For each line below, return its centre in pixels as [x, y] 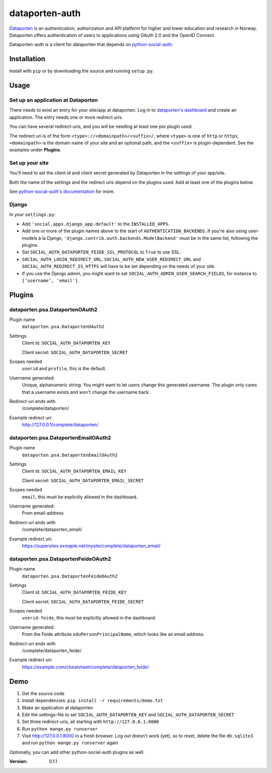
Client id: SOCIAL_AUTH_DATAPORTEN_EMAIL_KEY [74, 471]
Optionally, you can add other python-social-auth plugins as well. [77, 752]
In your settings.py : [32, 215]
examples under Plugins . [35, 150]
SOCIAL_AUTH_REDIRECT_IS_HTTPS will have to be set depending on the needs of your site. [119, 266]
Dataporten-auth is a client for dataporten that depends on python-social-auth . [91, 44]
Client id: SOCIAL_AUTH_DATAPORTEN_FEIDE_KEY [74, 592]
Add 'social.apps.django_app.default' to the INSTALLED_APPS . [96, 224]
